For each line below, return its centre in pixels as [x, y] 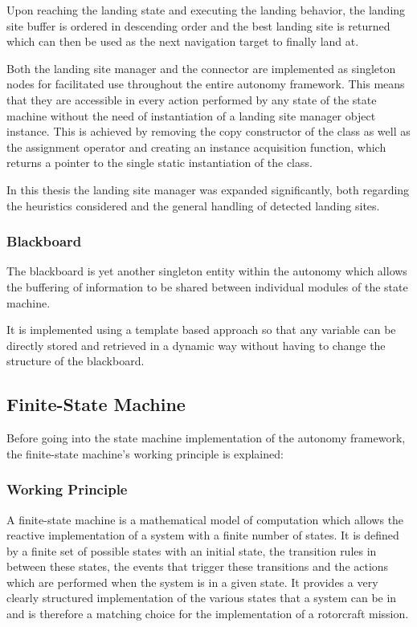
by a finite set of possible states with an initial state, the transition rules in [192, 550]
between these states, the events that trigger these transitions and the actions [198, 566]
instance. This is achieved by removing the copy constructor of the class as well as [208, 131]
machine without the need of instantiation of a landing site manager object [191, 115]
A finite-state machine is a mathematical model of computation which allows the [205, 519]
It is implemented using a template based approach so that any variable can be [201, 330]
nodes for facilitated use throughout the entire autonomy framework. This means [206, 84]
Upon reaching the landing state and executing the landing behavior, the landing [206, 10]
